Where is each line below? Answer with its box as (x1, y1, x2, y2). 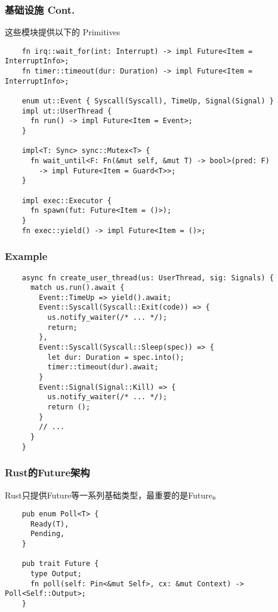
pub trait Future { (21, 559, 99, 568)
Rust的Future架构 (5, 465, 90, 480)
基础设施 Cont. (5, 2, 75, 17)
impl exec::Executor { (21, 196, 112, 205)
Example (5, 249, 48, 264)
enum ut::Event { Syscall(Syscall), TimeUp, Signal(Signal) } (21, 97, 274, 106)
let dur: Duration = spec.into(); (47, 353, 184, 362)
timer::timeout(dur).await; (47, 363, 159, 372)
